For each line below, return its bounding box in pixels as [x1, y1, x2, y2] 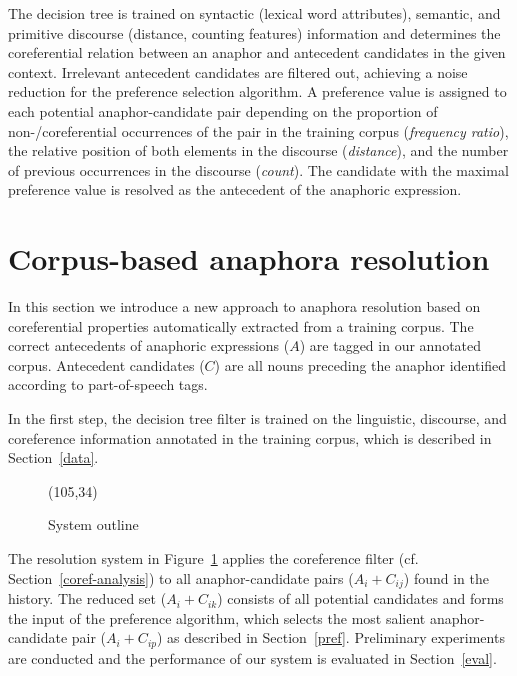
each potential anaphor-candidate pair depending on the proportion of [8, 100, 438, 121]
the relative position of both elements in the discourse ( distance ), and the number [8, 140, 509, 161]
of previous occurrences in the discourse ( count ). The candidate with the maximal [8, 159, 509, 180]
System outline [48, 514, 139, 535]
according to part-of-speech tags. [8, 374, 208, 395]
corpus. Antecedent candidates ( [8, 354, 205, 375]
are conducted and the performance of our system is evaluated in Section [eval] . [8, 647, 497, 668]
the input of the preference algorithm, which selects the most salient [8, 607, 426, 628]
